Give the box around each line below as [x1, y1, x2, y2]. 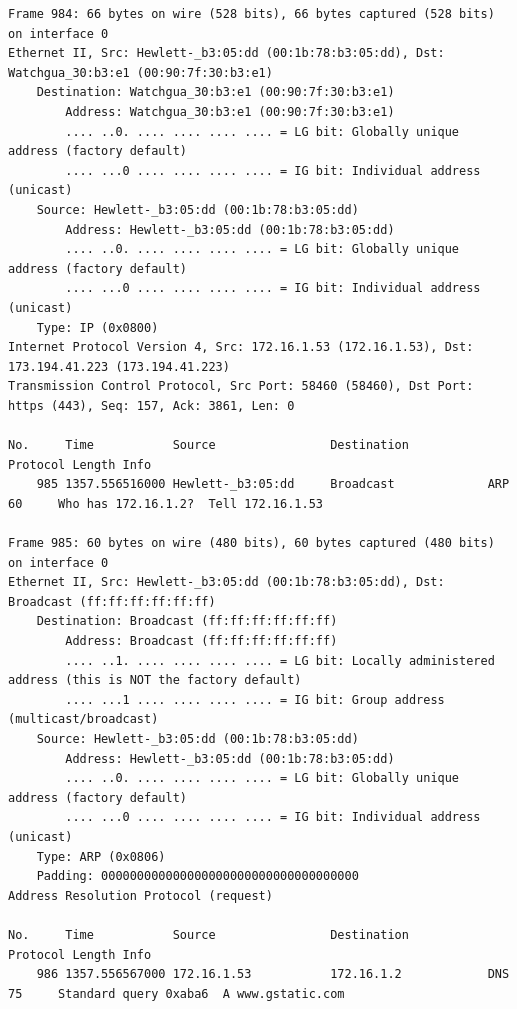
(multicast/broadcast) [8, 712, 159, 727]
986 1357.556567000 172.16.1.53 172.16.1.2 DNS [36, 967, 510, 982]
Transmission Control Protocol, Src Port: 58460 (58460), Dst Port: [8, 379, 474, 394]
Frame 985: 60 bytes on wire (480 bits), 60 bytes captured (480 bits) [8, 536, 495, 551]
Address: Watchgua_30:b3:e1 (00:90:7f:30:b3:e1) [65, 104, 395, 119]
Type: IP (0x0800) [36, 320, 159, 335]
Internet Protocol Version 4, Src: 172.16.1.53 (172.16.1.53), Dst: [8, 340, 474, 355]
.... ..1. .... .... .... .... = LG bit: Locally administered [65, 653, 495, 668]
